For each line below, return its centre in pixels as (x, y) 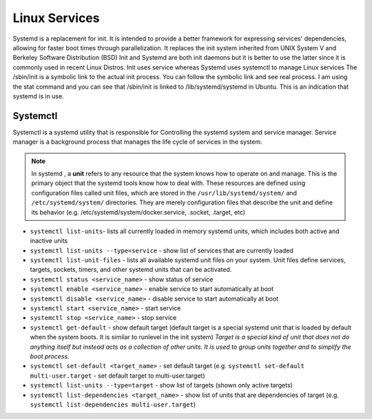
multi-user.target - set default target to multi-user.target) (118, 376)
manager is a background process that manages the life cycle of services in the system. (138, 142)
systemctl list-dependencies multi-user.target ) (113, 404)
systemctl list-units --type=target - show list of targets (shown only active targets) (161, 385)
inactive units (49, 241)
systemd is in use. (39, 96)
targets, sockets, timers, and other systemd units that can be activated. (131, 270)
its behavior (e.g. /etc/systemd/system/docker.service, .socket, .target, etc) (138, 212)
